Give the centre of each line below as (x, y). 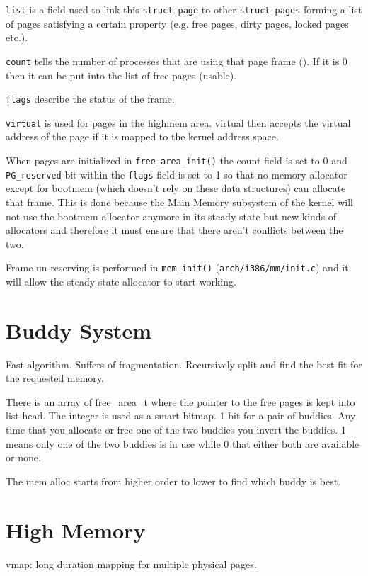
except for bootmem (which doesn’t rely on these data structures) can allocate (176, 188)
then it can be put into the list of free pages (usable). (121, 75)
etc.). (17, 37)
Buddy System (79, 330)
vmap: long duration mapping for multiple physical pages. (131, 564)
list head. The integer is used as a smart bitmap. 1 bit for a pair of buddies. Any (181, 416)
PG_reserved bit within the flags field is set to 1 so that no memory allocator (177, 174)
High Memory (76, 530)
